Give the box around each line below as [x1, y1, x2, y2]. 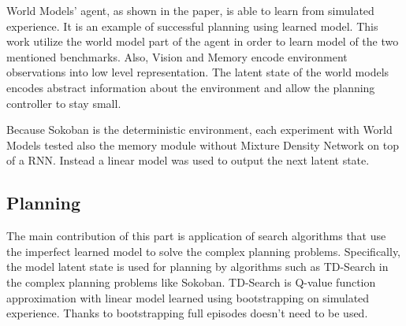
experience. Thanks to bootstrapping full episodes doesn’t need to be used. [6, 305, 368, 321]
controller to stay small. [6, 94, 121, 111]
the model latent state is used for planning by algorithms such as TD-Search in [6, 258, 389, 275]
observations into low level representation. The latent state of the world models [6, 64, 389, 80]
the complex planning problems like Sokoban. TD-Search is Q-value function [6, 273, 376, 290]
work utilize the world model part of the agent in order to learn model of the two [6, 33, 399, 50]
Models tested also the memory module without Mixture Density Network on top [6, 136, 399, 153]
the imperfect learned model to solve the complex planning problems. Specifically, [6, 243, 401, 259]
